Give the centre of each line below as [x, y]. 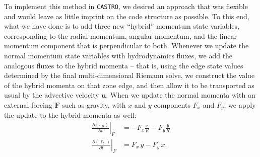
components [172, 105]
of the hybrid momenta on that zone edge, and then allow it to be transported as [129, 85]
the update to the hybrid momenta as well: [70, 115]
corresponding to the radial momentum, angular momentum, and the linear [120, 35]
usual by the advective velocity [52, 95]
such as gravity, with [94, 105]
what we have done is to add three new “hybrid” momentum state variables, [122, 26]
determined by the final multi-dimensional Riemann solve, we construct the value [129, 75]
